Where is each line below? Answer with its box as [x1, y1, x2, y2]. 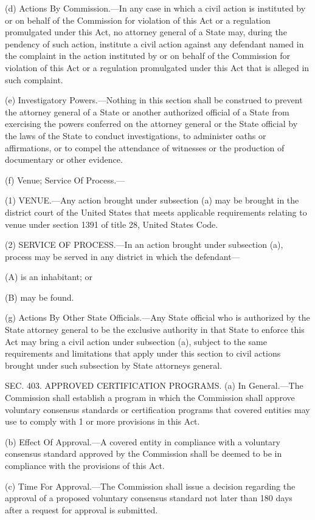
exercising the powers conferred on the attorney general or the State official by [5, 117, 298, 130]
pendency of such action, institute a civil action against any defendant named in [5, 37, 304, 50]
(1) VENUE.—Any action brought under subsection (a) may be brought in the [5, 194, 299, 207]
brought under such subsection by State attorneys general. [5, 358, 223, 371]
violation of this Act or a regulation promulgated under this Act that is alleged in [5, 61, 310, 74]
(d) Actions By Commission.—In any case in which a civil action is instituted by [5, 2, 306, 14]
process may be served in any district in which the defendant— [5, 250, 240, 262]
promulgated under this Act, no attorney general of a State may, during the [5, 26, 287, 38]
